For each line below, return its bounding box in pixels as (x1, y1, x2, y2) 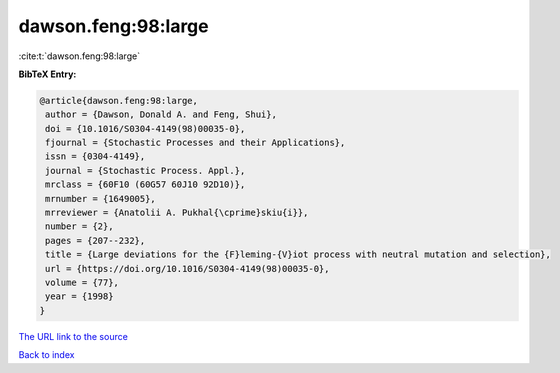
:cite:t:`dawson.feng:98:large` (18, 50, 140, 62)
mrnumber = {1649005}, (45, 193, 157, 204)
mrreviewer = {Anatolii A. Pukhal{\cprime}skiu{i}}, (45, 207, 309, 219)
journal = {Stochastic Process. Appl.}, (45, 165, 246, 176)
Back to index (18, 349, 75, 361)
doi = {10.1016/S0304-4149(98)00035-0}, (45, 123, 246, 134)
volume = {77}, (45, 277, 120, 288)
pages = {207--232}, (45, 235, 146, 246)
